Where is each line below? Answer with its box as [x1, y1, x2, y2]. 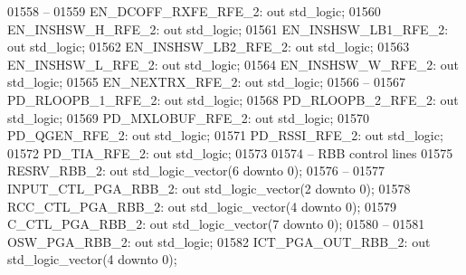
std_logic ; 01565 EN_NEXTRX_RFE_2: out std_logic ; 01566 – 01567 [7, 72, 406, 91]
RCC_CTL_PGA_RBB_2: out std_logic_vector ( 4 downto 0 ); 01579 [7, 196, 396, 215]
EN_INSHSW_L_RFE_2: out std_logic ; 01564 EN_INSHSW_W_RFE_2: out [7, 54, 459, 73]
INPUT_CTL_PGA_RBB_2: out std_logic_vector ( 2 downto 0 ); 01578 [7, 178, 411, 197]
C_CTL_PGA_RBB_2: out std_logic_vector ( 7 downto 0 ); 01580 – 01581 [7, 214, 425, 233]
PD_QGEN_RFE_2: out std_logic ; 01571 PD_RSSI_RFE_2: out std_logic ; [7, 126, 443, 145]
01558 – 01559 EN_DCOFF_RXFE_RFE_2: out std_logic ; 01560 [7, 2, 381, 20]
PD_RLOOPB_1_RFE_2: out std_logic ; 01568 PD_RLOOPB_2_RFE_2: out [7, 90, 459, 109]
